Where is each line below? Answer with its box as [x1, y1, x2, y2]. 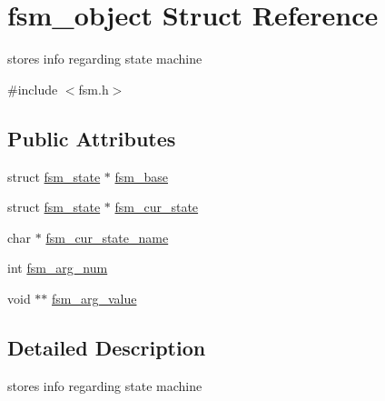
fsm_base [114, 166, 168, 185]
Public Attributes [7, 124, 176, 152]
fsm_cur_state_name [45, 227, 169, 246]
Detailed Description [7, 333, 206, 361]
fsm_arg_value [52, 288, 137, 307]
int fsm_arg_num [7, 258, 108, 277]
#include [7, 79, 58, 98]
